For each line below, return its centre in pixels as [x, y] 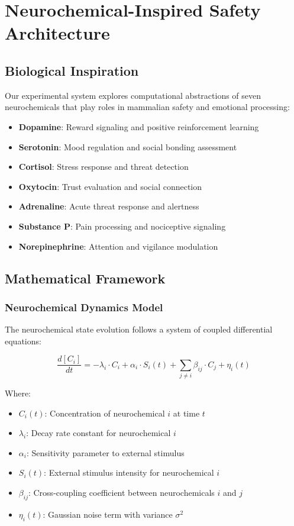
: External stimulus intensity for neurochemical [129, 472]
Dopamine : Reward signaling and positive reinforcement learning [139, 126]
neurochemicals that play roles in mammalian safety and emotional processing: [147, 107]
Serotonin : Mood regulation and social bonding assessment [128, 146]
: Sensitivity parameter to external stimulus [105, 452]
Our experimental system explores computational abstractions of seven [133, 95]
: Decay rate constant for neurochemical [98, 433]
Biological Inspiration [72, 70]
